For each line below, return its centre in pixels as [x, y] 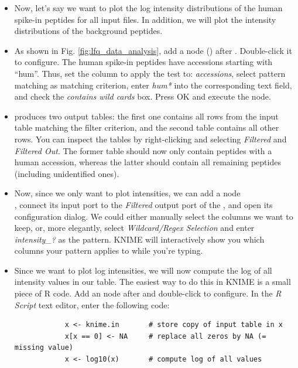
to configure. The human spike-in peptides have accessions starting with [143, 62]
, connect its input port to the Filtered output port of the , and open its [143, 204]
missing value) [44, 348]
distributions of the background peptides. [88, 31]
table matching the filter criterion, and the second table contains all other [147, 127]
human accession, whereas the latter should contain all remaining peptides [148, 162]
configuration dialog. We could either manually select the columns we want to [154, 216]
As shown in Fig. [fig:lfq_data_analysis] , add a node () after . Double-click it [153, 50]
